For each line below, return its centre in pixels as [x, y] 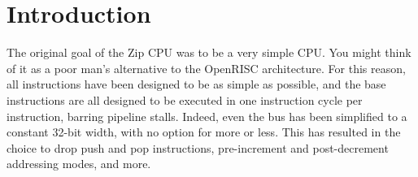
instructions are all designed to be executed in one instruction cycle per [185, 99]
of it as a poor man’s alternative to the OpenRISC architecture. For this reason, [206, 68]
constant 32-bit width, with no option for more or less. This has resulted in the [204, 132]
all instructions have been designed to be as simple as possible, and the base [196, 84]
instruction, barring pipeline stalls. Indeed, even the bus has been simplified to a [207, 116]
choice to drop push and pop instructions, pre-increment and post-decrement [198, 147]
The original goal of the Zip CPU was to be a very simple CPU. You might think [209, 52]
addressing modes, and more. [79, 164]
